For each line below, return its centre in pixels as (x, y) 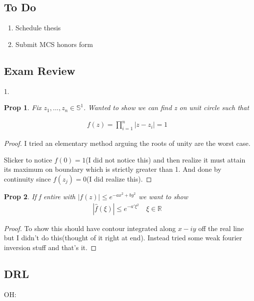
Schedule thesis (38, 28)
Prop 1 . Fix (23, 107)
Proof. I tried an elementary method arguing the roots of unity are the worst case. (127, 143)
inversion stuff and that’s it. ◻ (50, 247)
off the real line (221, 228)
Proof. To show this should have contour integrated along (90, 228)
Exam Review (40, 70)
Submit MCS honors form (54, 44)
